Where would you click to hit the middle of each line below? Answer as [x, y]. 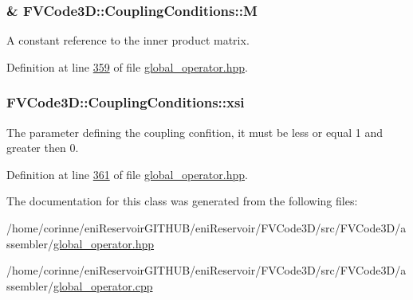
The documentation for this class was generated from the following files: [182, 201]
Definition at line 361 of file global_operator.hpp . [127, 174]
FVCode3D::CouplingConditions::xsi [126, 102]
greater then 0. [43, 148]
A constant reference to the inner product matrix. [128, 40]
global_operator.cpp [103, 285]
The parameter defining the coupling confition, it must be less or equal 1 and [195, 132]
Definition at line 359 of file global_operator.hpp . [127, 66]
